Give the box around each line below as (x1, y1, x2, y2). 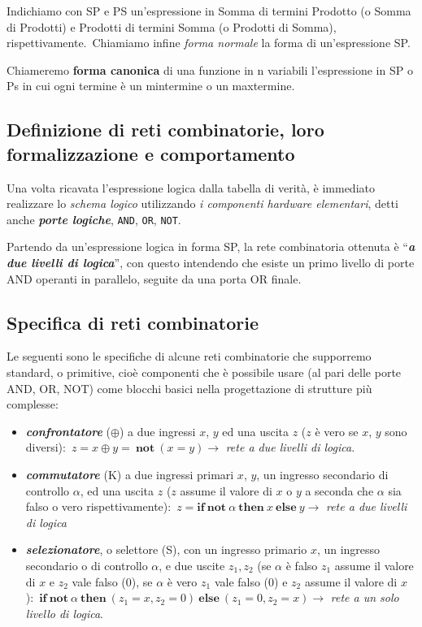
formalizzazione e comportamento (7, 141, 295, 166)
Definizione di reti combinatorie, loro (7, 117, 324, 142)
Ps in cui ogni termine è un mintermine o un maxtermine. (7, 77, 295, 94)
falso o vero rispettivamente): (25, 498, 172, 515)
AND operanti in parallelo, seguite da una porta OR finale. (7, 270, 302, 287)
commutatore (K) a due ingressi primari (25, 465, 234, 482)
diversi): (25, 439, 66, 456)
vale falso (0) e (214, 573, 288, 590)
